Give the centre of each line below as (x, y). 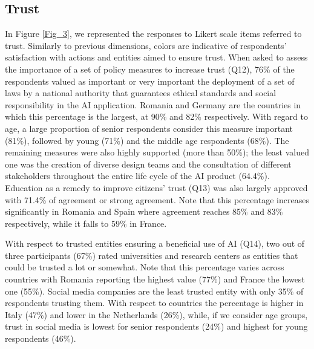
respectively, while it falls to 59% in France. (86, 223)
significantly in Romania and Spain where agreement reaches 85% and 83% (144, 211)
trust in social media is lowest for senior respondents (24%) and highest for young (156, 326)
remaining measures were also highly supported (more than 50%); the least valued (157, 152)
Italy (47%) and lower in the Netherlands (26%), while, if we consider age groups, (156, 314)
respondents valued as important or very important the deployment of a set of (150, 81)
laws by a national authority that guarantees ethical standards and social (141, 93)
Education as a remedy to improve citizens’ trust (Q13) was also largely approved (156, 187)
